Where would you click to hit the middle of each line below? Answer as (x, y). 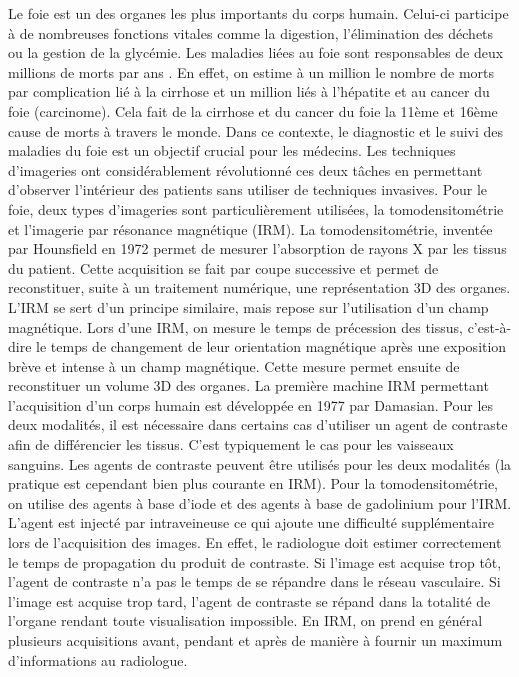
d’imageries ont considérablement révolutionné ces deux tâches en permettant (245, 169)
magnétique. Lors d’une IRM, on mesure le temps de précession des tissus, (235, 326)
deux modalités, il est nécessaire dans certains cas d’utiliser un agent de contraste (258, 424)
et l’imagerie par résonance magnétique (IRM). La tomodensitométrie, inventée (250, 228)
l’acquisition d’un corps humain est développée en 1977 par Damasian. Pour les (251, 404)
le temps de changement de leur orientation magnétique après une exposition (271, 346)
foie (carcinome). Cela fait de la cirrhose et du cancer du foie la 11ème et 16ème (253, 110)
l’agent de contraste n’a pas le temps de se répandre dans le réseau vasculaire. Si (254, 581)
